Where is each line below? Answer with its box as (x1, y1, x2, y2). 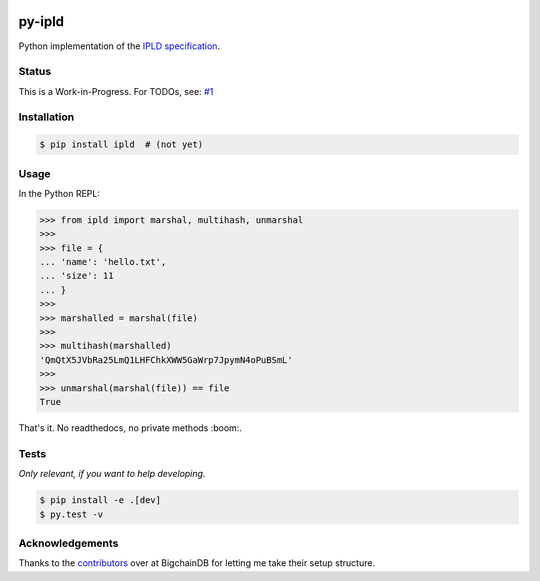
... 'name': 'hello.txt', (39, 256, 167, 268)
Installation (18, 110, 75, 124)
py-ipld (18, 13, 65, 30)
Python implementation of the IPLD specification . (18, 40, 220, 52)
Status (18, 65, 52, 79)
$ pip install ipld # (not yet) (39, 139, 204, 150)
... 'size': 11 (39, 270, 114, 282)
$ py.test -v (39, 508, 104, 520)
